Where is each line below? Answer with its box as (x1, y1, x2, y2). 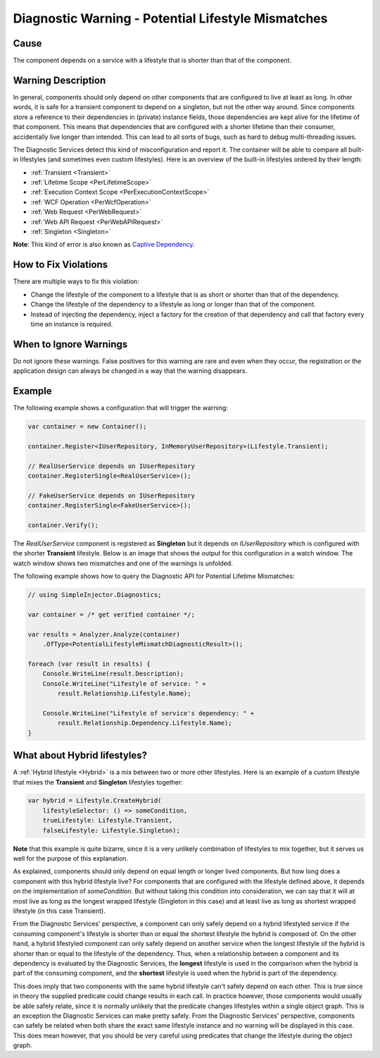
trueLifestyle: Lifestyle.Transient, (42, 816, 173, 825)
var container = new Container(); (27, 423, 147, 431)
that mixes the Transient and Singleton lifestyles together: (13, 777, 183, 786)
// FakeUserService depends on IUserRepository (27, 491, 195, 500)
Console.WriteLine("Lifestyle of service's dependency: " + (42, 709, 255, 717)
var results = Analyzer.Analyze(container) (27, 630, 181, 638)
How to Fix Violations (13, 259, 108, 271)
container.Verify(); (27, 522, 99, 529)
